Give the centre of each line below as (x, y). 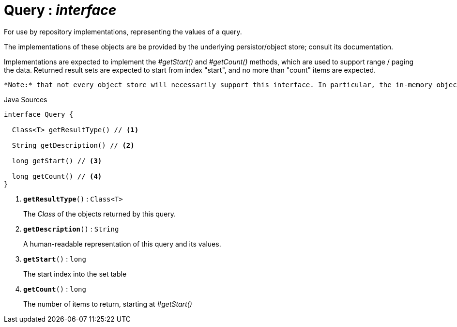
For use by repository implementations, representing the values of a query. (123, 31)
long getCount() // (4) (57, 176)
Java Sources (26, 99)
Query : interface (60, 10)
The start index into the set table (75, 274)
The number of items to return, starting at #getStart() (108, 304)
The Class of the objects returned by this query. (100, 214)
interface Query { (39, 114)
